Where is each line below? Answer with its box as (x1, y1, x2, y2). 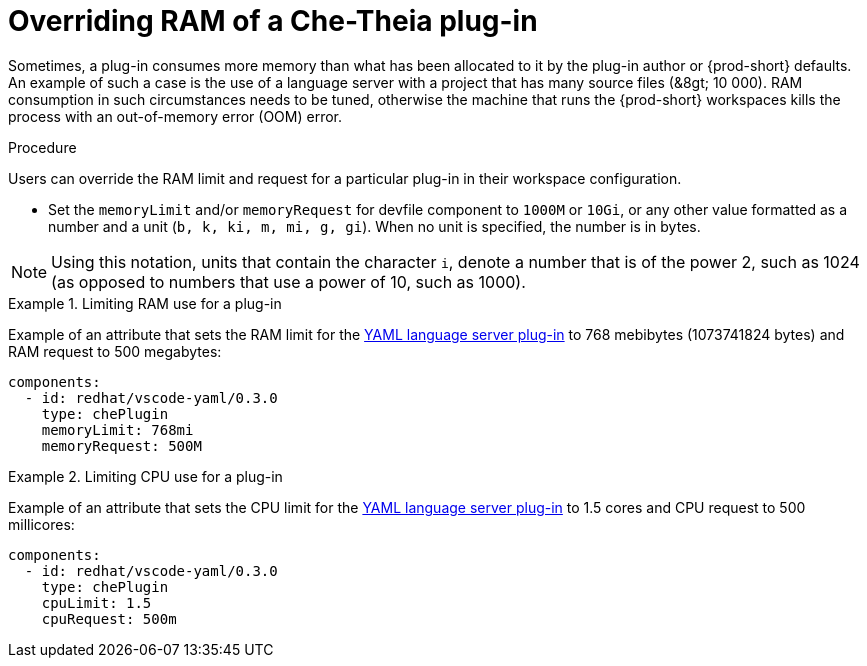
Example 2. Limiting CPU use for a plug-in (8, 467, 283, 485)
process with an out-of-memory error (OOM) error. (8, 107, 343, 125)
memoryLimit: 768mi (41, 421, 194, 438)
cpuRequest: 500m (41, 610, 177, 627)
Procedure (8, 138, 77, 156)
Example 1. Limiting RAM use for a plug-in (8, 294, 282, 312)
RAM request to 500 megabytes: (8, 342, 222, 360)
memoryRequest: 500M (41, 437, 202, 454)
